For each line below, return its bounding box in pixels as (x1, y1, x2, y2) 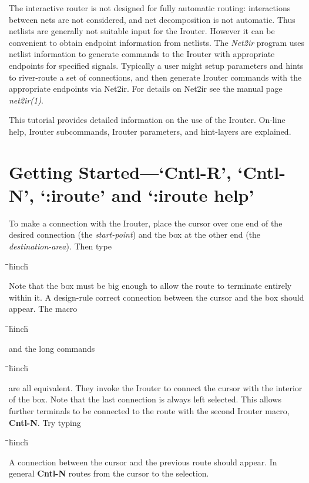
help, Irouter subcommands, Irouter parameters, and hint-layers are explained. (9, 125, 291, 137)
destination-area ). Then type (9, 240, 112, 252)
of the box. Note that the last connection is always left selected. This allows (9, 393, 281, 405)
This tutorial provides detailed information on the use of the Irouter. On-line (9, 114, 286, 126)
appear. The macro (9, 302, 78, 315)
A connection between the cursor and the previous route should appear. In (9, 455, 277, 468)
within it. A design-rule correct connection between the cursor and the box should (9, 291, 304, 303)
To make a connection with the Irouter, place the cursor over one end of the (9, 216, 283, 229)
